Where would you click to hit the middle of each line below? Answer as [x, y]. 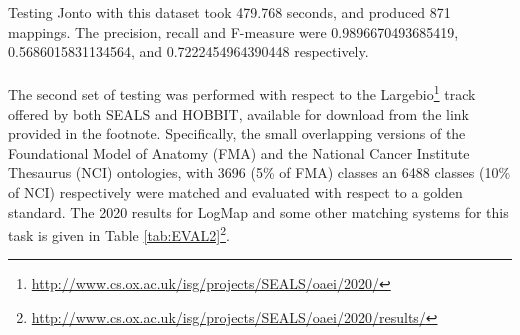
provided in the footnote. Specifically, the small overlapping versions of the [237, 133]
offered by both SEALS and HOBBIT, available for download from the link [238, 113]
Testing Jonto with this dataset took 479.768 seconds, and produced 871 [229, 12]
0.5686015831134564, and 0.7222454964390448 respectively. [188, 51]
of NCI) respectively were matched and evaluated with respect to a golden [235, 192]
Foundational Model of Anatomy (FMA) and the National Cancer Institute [239, 152]
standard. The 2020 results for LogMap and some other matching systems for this [258, 211]
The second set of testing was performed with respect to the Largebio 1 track [242, 93]
